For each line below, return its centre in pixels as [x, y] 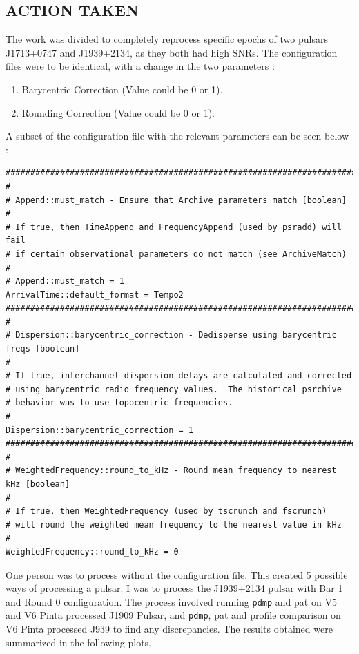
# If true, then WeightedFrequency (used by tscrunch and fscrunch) [166, 511]
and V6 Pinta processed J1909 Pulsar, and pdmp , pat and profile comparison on [173, 615]
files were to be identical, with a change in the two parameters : [140, 66]
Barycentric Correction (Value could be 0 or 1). [122, 89]
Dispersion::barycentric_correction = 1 [100, 430]
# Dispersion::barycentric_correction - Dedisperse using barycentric [171, 335]
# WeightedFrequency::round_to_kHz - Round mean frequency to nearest [171, 471]
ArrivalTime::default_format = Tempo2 [95, 295]
